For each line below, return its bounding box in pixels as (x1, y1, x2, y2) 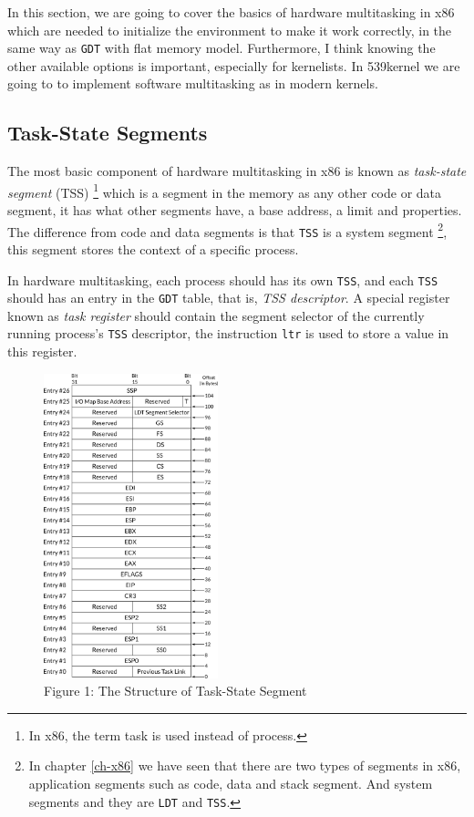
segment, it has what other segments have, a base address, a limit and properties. (7, 201, 462, 220)
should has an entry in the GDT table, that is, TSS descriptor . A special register (7, 288, 450, 307)
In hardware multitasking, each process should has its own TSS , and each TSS (7, 270, 438, 289)
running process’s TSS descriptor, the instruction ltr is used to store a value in (7, 324, 449, 343)
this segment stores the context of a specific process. (7, 239, 299, 258)
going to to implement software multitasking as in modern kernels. (7, 74, 378, 93)
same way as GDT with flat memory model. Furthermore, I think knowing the (7, 38, 436, 57)
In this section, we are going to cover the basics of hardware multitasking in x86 (7, 3, 455, 21)
